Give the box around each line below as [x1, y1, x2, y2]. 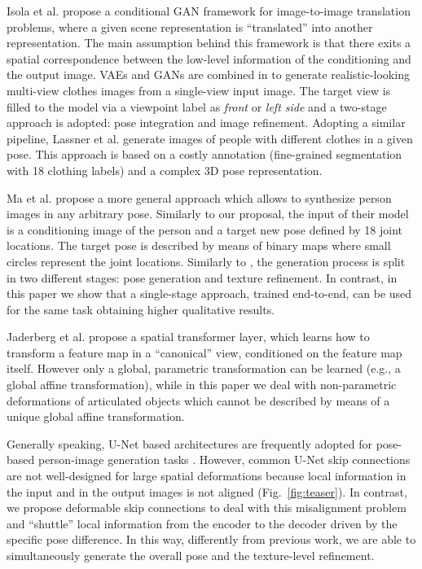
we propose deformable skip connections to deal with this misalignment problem [7, 499, 407, 516]
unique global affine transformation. [7, 408, 185, 425]
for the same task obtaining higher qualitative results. [7, 300, 275, 317]
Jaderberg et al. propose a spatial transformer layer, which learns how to [7, 328, 370, 345]
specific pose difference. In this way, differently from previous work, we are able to [7, 531, 416, 548]
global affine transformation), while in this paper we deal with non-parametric [7, 376, 397, 393]
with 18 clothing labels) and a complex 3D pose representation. [7, 161, 323, 178]
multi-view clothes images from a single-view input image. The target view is [7, 81, 391, 98]
